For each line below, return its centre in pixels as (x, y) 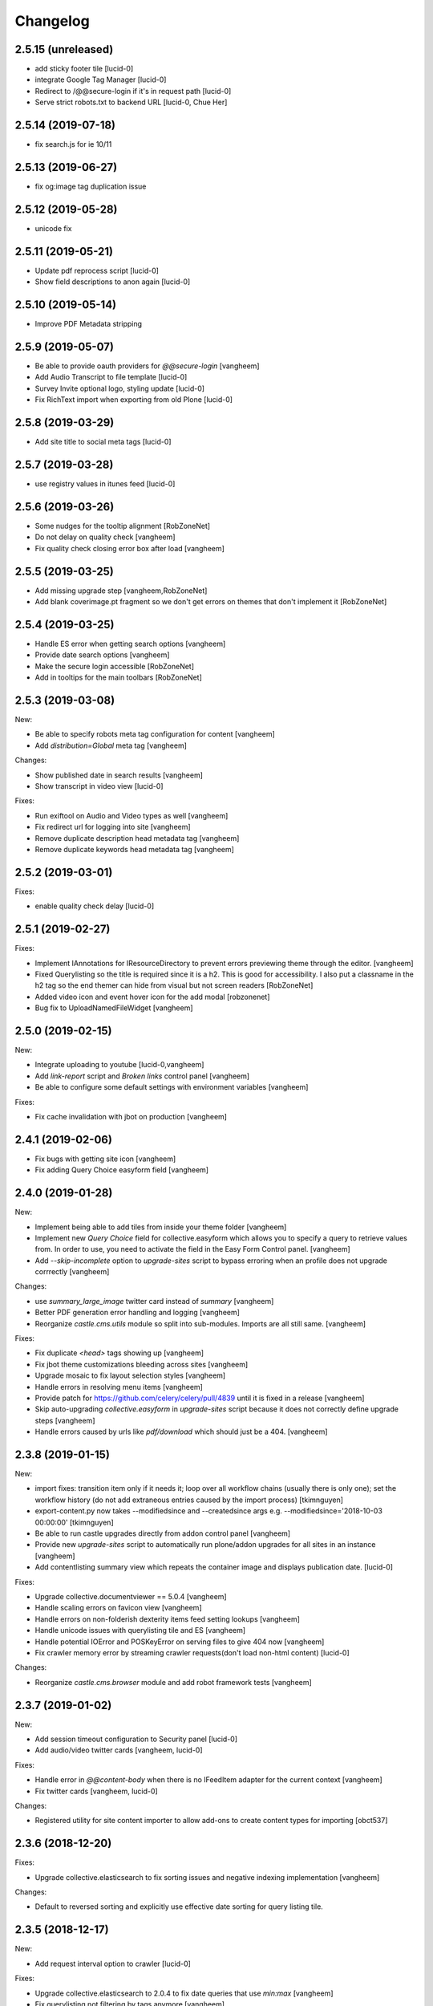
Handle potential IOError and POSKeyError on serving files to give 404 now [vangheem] (180, 1642)
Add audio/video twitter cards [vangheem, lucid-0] (119, 1750)
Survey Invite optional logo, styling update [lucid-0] (119, 388)
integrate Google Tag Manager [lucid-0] (101, 79)
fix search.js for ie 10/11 (73, 144)
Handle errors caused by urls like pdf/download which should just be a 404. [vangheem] (181, 1431)
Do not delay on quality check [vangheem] (105, 537)
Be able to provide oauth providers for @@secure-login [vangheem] (147, 366)
